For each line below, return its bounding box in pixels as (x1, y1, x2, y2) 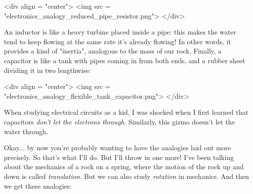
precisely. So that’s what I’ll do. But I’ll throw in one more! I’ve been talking (4, 152, 234, 162)
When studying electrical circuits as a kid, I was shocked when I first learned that (4, 107, 249, 117)
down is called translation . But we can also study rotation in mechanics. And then (4, 171, 249, 181)
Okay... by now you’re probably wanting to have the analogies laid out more (4, 142, 231, 153)
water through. (4, 126, 48, 136)
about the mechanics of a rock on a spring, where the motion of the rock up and (4, 161, 244, 172)
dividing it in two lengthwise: (4, 65, 91, 75)
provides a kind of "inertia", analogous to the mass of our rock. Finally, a (4, 46, 222, 56)
